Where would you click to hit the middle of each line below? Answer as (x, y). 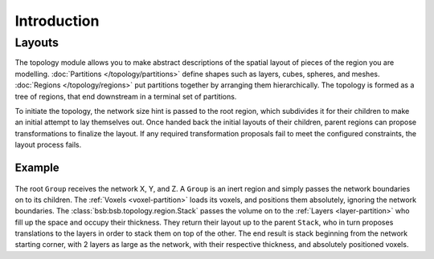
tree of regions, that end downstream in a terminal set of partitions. (126, 96)
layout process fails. (48, 145)
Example (37, 167)
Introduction (57, 21)
